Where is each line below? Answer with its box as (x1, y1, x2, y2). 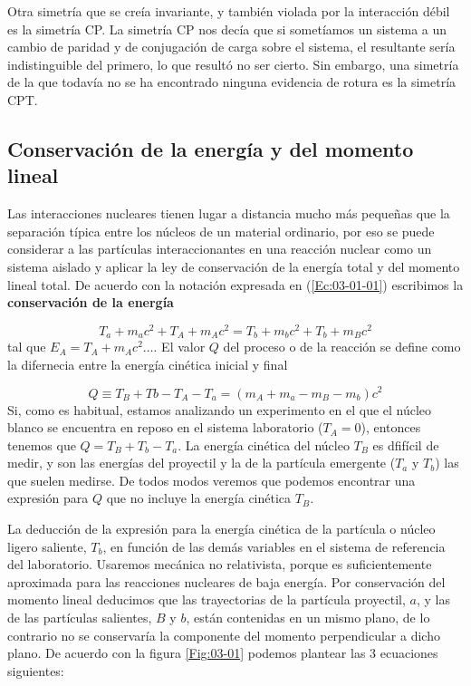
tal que (7, 337, 46, 356)
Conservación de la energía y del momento (7, 134, 414, 162)
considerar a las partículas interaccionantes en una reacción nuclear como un (7, 239, 432, 258)
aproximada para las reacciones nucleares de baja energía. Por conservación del (7, 572, 446, 591)
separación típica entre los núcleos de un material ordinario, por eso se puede (7, 221, 435, 240)
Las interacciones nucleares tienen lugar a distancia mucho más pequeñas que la (7, 204, 450, 223)
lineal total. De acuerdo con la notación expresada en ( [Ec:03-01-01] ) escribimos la (7, 275, 464, 294)
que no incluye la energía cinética (106, 488, 292, 507)
